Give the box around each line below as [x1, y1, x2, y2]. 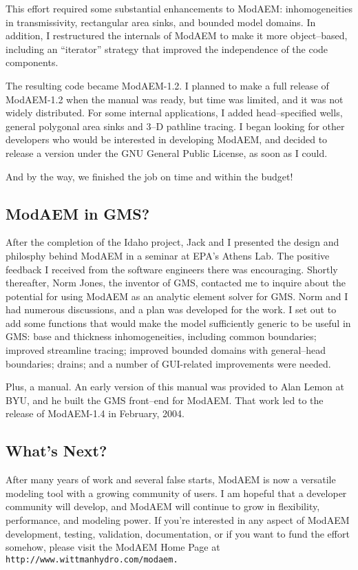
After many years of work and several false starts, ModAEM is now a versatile [6, 472, 336, 487]
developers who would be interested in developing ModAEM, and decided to [6, 132, 328, 147]
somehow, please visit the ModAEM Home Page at [6, 540, 220, 554]
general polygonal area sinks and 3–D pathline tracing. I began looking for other [6, 118, 345, 133]
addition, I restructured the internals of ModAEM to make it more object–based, [6, 28, 348, 43]
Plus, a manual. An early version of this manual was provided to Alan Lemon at [6, 379, 344, 394]
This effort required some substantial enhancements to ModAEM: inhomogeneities [6, 1, 352, 15]
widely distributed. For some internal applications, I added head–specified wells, [6, 105, 343, 120]
